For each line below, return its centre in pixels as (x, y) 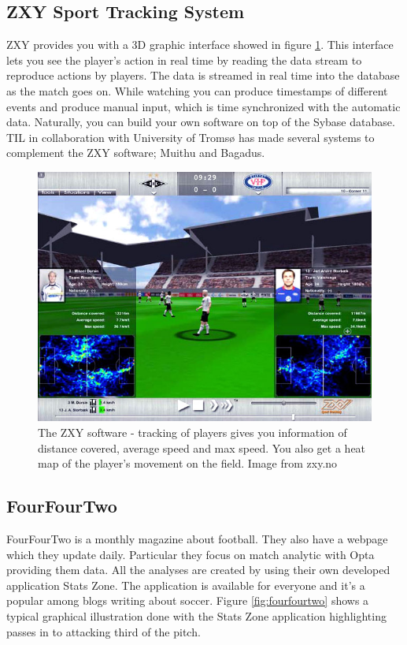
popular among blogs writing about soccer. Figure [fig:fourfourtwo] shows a (188, 600)
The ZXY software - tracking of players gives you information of (192, 432)
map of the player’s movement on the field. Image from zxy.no (188, 463)
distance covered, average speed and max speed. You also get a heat (202, 447)
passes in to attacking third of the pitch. (104, 631)
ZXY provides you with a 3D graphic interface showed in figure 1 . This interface (200, 45)
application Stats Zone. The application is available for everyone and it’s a (186, 585)
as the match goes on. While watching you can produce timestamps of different (197, 90)
